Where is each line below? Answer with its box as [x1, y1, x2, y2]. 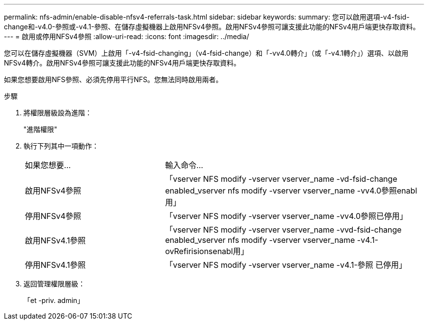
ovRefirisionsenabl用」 [165, 246, 249, 256]
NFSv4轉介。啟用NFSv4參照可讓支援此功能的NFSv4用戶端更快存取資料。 [4, 59, 241, 67]
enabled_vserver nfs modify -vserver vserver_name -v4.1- [165, 235, 379, 245]
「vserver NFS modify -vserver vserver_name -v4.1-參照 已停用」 [165, 260, 407, 270]
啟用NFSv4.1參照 [25, 236, 86, 245]
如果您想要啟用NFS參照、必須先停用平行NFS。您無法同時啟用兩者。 [4, 75, 223, 84]
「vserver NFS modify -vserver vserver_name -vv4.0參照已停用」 [165, 211, 407, 221]
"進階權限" [23, 125, 58, 133]
